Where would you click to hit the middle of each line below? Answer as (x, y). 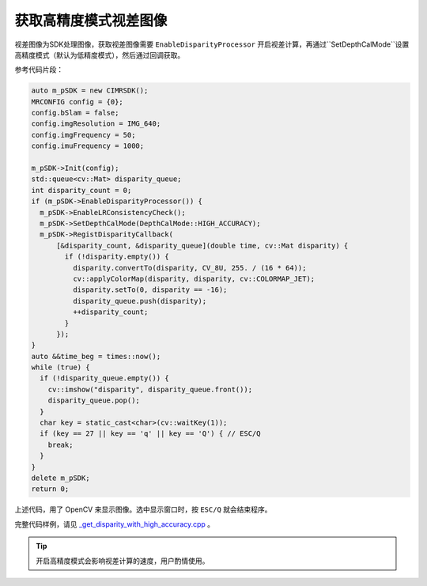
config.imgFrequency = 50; (83, 135)
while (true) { (60, 367)
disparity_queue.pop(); (94, 401)
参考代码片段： (39, 70)
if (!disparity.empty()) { (117, 257)
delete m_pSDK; (60, 478)
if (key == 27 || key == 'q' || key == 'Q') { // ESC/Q (150, 434)
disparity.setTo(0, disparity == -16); (150, 290)
